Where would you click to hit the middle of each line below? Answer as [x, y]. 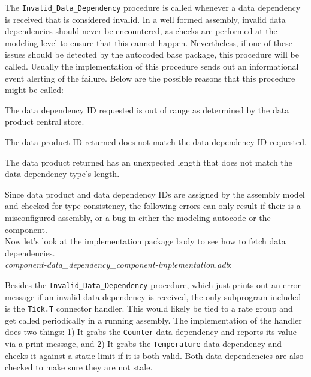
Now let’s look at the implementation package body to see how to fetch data [145, 241]
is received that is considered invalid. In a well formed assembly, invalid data [145, 19]
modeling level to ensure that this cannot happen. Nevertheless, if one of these [149, 42]
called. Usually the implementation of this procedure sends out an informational [152, 66]
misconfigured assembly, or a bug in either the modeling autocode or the [138, 217]
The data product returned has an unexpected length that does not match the [149, 162]
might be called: [34, 90]
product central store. [45, 122]
